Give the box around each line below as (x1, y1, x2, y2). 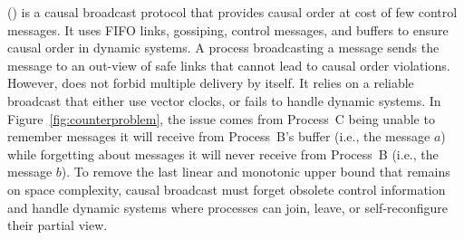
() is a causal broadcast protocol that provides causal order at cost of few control (7, 3, 458, 21)
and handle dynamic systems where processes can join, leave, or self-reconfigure (7, 197, 449, 216)
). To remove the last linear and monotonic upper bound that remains (61, 162, 450, 181)
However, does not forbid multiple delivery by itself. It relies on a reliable (7, 73, 414, 92)
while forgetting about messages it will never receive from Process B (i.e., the (7, 144, 439, 163)
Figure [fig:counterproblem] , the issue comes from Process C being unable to (7, 109, 435, 128)
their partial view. (7, 216, 108, 235)
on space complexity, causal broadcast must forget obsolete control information (7, 179, 446, 198)
